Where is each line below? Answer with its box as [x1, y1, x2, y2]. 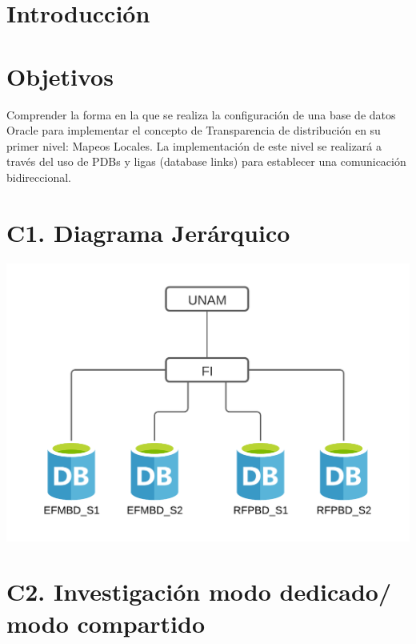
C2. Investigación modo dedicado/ [6, 575, 392, 608]
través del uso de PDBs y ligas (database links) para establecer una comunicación [6, 153, 406, 170]
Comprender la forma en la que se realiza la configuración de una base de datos [6, 106, 396, 123]
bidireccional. [6, 168, 71, 185]
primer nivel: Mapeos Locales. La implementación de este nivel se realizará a [6, 137, 382, 154]
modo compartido [6, 606, 206, 639]
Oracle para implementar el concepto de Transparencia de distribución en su [6, 122, 381, 139]
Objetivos [6, 59, 114, 92]
